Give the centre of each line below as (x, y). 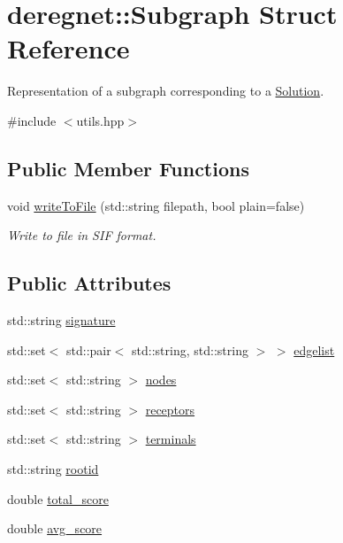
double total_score (58, 498)
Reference (69, 48)
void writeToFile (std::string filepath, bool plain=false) (156, 205)
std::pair (89, 349)
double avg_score (55, 528)
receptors (170, 409)
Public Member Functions (128, 168)
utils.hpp (100, 120)
